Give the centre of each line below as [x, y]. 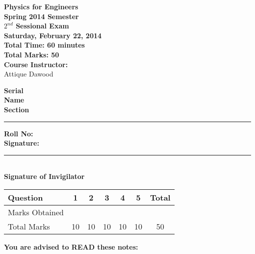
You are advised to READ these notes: [71, 246]
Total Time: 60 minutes [44, 45]
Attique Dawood [29, 74]
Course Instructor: [36, 64]
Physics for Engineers [41, 6]
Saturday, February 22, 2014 [53, 35]
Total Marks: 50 [32, 54]
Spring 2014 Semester [41, 16]
